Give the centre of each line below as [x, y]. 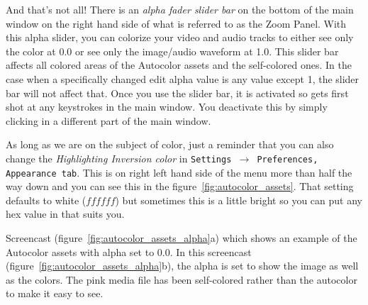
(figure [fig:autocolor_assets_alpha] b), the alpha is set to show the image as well [182, 266]
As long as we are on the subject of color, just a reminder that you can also [170, 144]
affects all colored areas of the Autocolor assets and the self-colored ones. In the [179, 65]
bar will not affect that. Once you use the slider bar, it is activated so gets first [177, 93]
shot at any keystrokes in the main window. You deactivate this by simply [167, 107]
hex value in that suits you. [65, 214]
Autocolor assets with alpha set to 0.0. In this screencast [129, 251]
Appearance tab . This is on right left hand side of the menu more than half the [179, 172]
